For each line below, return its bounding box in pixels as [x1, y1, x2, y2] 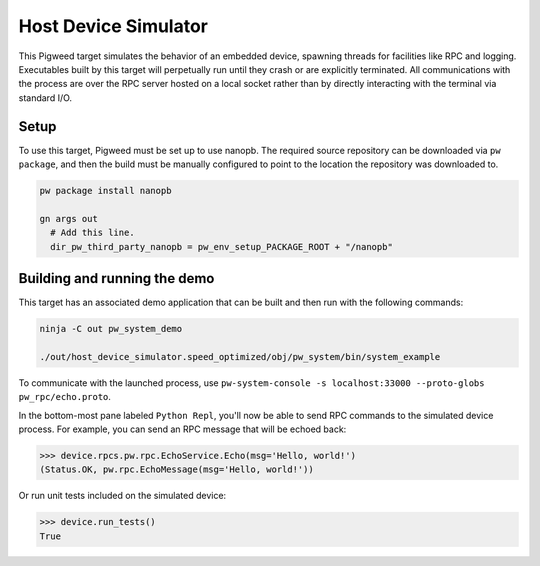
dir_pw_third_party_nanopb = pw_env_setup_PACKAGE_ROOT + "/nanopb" [50, 241, 394, 252]
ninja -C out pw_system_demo [39, 323, 183, 335]
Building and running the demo [18, 270, 215, 287]
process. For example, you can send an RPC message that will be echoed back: [18, 423, 347, 435]
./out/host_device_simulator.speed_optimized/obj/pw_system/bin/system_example [39, 351, 441, 362]
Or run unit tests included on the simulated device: [18, 490, 227, 502]
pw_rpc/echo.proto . [18, 391, 112, 403]
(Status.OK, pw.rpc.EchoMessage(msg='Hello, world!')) [39, 464, 314, 475]
